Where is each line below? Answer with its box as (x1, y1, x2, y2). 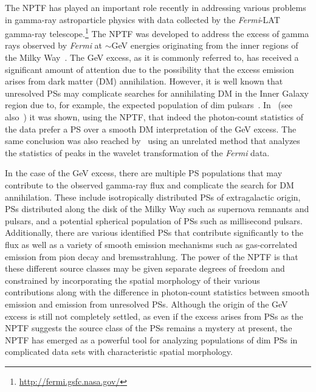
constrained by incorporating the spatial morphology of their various (5, 273, 260, 286)
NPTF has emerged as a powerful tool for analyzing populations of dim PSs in (5, 333, 298, 346)
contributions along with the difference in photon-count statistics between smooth (5, 286, 309, 298)
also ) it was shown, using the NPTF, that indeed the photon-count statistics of (5, 111, 303, 123)
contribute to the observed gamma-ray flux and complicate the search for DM (5, 178, 294, 191)
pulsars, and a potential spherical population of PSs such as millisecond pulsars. (5, 214, 303, 227)
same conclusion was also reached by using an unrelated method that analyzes (5, 134, 300, 147)
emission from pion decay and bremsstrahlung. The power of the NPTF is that (5, 250, 298, 263)
